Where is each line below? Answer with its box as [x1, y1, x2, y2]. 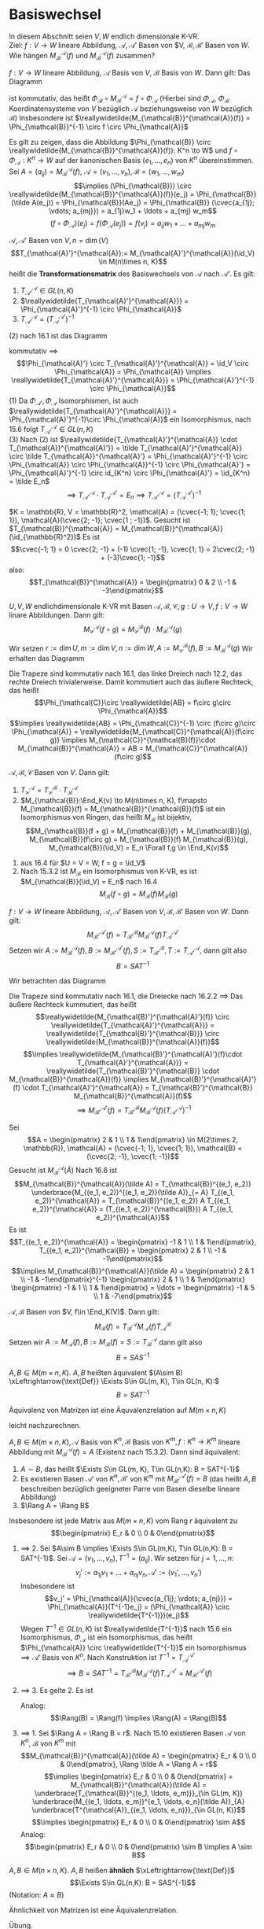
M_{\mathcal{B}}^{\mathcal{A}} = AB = [17, 743, 145, 753]
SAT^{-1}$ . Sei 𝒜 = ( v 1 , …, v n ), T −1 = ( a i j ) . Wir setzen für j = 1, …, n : [20, 1552, 234, 1565]
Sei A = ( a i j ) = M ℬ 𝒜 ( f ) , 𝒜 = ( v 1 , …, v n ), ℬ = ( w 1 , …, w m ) [9, 165, 185, 178]
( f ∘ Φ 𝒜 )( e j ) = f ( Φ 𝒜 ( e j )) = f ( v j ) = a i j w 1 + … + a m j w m [49, 218, 216, 230]
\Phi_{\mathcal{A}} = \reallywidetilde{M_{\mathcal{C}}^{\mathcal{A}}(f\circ [11, 727, 255, 736]
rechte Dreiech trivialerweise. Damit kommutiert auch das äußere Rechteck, [9, 677, 254, 687]
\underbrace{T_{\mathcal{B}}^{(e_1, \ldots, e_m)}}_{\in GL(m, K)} [35, 1788, 243, 1798]
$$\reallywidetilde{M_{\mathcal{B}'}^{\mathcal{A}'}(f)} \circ [35, 1012, 230, 1022]
